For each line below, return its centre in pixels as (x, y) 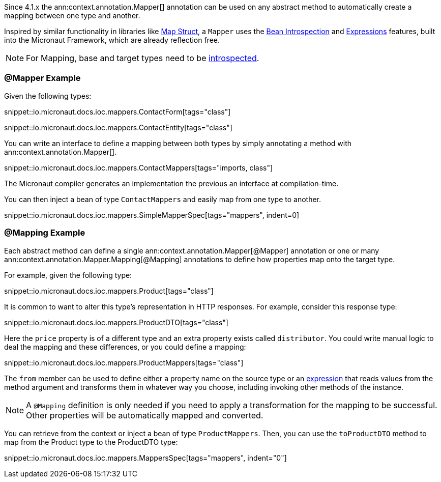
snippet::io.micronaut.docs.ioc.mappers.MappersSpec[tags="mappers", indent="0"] (145, 458)
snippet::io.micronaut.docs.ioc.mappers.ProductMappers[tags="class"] (124, 362)
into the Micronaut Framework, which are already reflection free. (112, 40)
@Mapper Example (42, 78)
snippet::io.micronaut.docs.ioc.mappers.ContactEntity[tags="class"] (118, 127)
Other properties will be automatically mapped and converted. (145, 415)
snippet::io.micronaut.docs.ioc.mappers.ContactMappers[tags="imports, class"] (139, 167)
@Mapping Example (45, 233)
